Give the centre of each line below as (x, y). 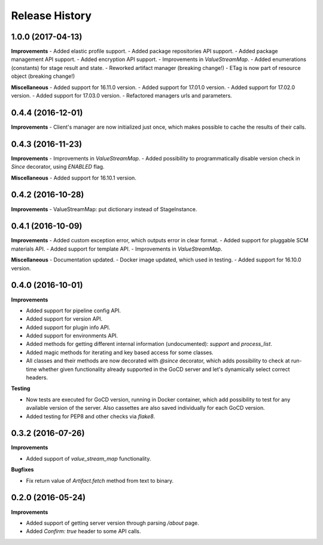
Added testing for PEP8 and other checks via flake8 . (91, 416)
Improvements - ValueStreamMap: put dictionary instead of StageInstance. (104, 209)
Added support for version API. (64, 319)
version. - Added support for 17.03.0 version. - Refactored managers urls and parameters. (122, 96)
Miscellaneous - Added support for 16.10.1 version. (74, 178)
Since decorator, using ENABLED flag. (58, 167)
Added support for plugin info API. (68, 327)
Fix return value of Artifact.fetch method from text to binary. (100, 480)
